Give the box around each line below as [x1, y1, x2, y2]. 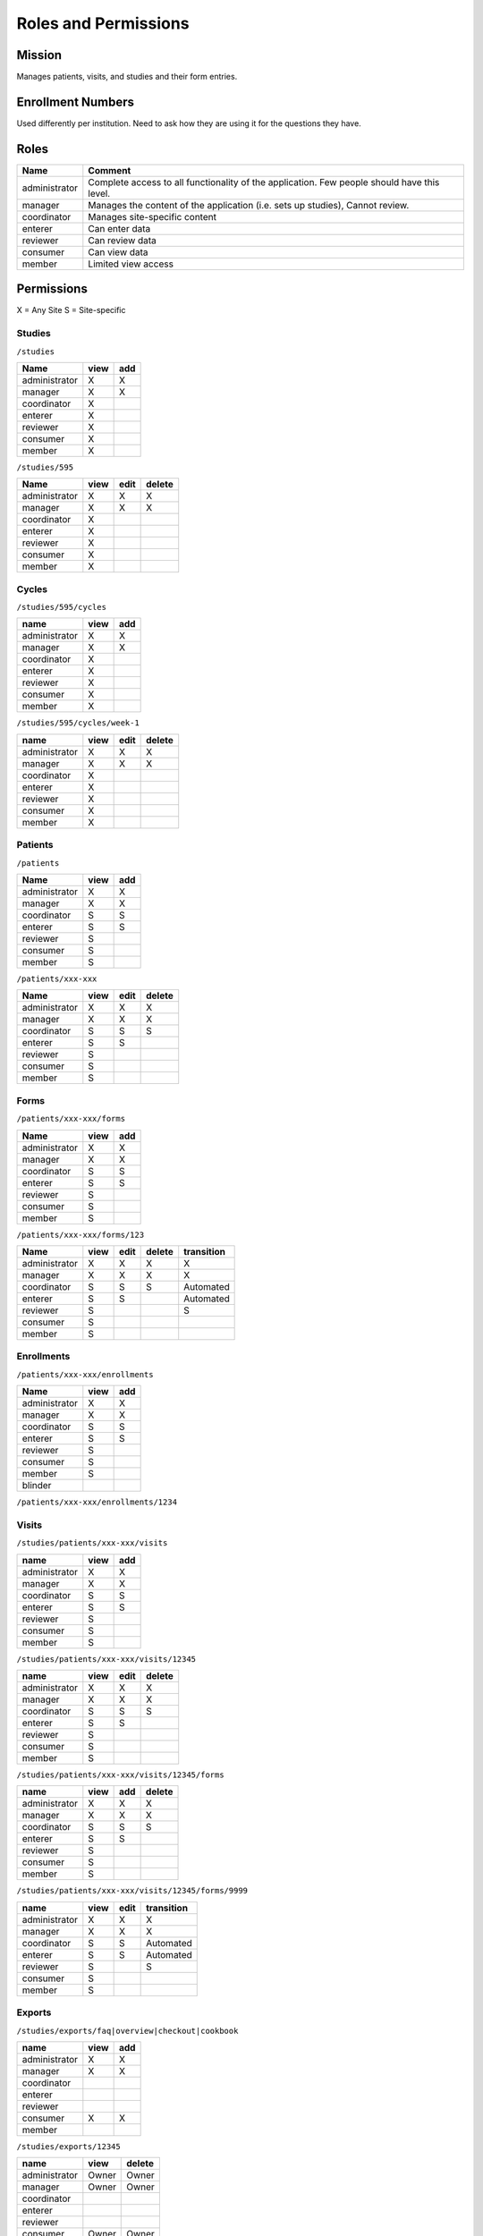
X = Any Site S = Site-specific [16, 305, 126, 316]
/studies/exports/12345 [16, 2141, 121, 2151]
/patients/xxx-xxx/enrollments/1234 [16, 1497, 178, 1507]
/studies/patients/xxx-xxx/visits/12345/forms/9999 [16, 1885, 249, 1896]
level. [88, 187, 111, 199]
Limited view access [88, 258, 174, 270]
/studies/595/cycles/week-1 [16, 718, 140, 728]
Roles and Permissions [16, 13, 190, 33]
